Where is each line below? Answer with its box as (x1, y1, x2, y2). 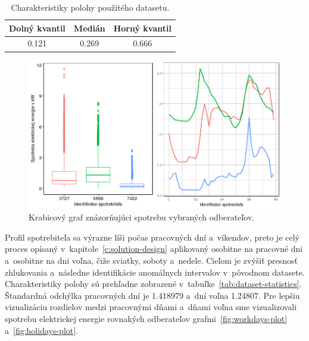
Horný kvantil (113, 21, 171, 34)
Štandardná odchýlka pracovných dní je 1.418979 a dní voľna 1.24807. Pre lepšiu (5, 289, 300, 301)
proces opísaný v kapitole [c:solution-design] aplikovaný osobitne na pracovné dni (5, 242, 303, 255)
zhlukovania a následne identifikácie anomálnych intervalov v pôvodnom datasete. (5, 266, 305, 278)
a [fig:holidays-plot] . (5, 324, 79, 336)
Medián (73, 21, 105, 34)
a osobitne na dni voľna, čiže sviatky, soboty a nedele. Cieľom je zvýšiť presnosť (5, 254, 298, 266)
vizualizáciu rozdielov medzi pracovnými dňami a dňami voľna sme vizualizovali (5, 301, 297, 313)
